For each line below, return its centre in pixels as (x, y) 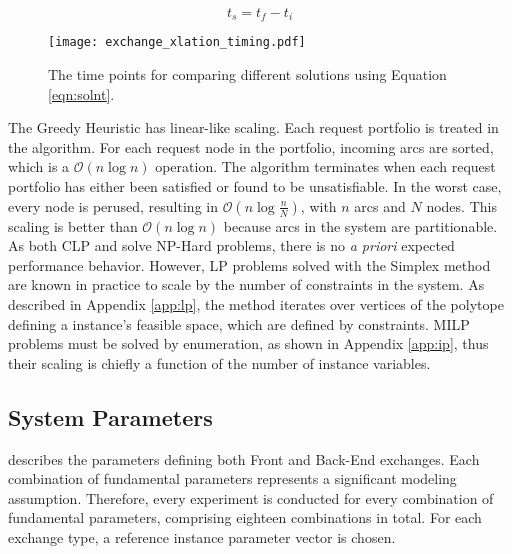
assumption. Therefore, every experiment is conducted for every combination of (251, 497)
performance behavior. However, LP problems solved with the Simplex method (249, 264)
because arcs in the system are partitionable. (360, 225)
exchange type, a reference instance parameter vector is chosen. (202, 537)
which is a (39, 166)
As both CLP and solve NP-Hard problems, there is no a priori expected (231, 245)
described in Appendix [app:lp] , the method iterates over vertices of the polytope (256, 304)
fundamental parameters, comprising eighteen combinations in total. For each (245, 517)
